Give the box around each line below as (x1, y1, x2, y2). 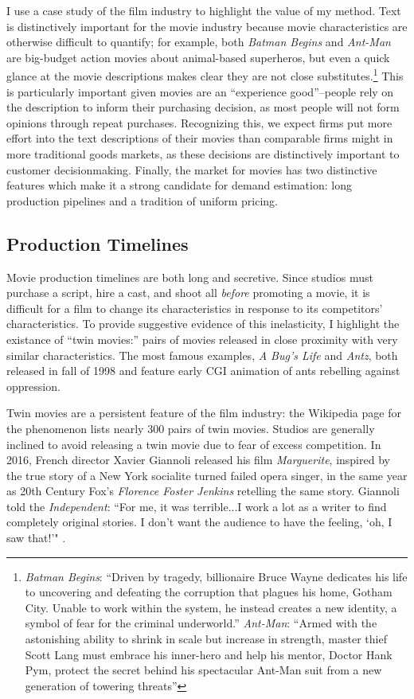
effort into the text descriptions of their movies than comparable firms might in (6, 130, 393, 146)
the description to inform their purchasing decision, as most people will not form (6, 99, 400, 115)
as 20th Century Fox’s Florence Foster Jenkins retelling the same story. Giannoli (6, 482, 400, 499)
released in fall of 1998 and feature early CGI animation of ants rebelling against (6, 362, 400, 379)
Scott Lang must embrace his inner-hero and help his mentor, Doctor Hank (25, 646, 393, 662)
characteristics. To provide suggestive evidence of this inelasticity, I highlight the (6, 315, 400, 332)
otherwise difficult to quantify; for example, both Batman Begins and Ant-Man (6, 33, 391, 50)
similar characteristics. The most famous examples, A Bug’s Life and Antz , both (6, 346, 398, 363)
